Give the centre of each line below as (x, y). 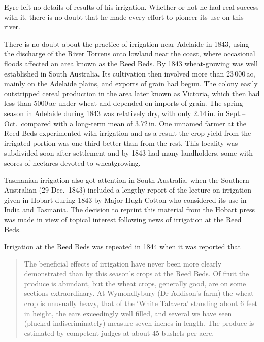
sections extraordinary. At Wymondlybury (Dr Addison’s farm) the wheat (139, 293)
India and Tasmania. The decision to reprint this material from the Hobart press (130, 210)
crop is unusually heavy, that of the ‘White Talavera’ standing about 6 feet (141, 303)
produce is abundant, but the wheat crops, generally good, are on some (135, 283)
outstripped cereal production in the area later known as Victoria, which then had (132, 93)
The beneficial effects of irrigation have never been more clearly (123, 263)
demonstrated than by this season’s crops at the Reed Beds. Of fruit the (137, 273)
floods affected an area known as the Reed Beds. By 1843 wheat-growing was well (131, 63)
